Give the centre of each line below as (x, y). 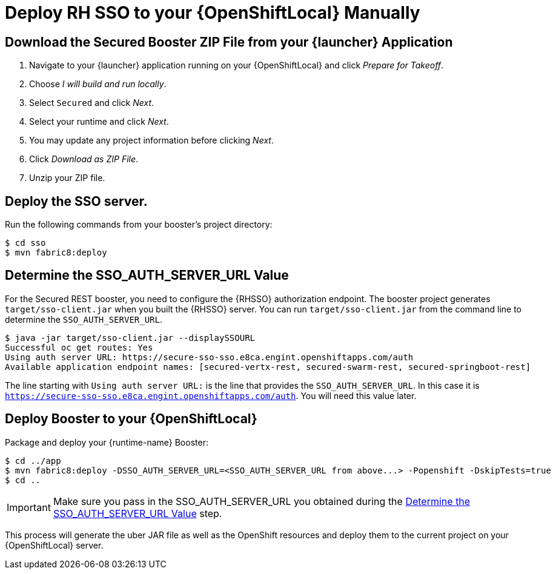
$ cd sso (25, 243)
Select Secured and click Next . (92, 103)
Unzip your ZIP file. (67, 178)
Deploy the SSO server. (76, 201)
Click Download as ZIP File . (84, 159)
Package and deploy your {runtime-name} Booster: (107, 442)
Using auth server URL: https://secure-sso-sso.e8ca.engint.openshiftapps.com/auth (209, 357)
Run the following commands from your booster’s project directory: (139, 225)
